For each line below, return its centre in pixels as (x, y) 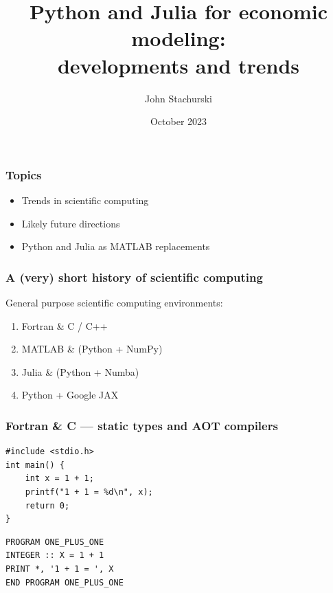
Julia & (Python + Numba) (80, 371)
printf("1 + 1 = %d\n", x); (89, 492)
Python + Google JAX (70, 395)
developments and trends (179, 65)
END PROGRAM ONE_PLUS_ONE (65, 582)
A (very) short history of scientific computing (134, 277)
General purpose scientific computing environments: (114, 302)
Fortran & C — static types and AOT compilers (142, 425)
